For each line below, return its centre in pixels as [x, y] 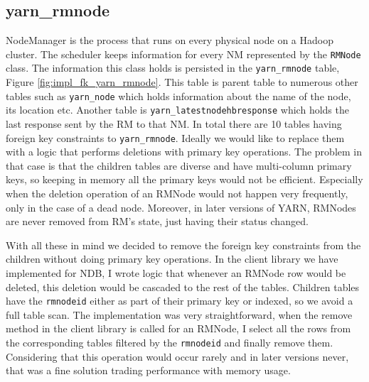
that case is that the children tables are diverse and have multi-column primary [179, 165]
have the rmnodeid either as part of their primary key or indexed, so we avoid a [180, 301]
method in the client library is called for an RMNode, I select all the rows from [178, 328]
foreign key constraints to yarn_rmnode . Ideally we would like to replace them [175, 137]
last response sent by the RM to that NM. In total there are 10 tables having [174, 124]
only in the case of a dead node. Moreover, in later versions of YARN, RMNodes [181, 207]
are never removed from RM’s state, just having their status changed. [157, 221]
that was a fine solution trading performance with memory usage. [148, 370]
